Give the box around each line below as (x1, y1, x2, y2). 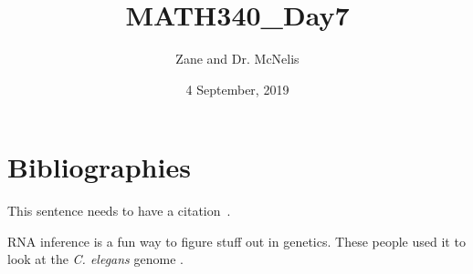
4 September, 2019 (185, 79, 289, 98)
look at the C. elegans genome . (7, 249, 184, 269)
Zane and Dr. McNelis (175, 49, 300, 68)
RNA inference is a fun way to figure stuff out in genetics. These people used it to (7, 231, 466, 250)
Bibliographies (7, 148, 191, 186)
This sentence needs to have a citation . (7, 201, 231, 220)
